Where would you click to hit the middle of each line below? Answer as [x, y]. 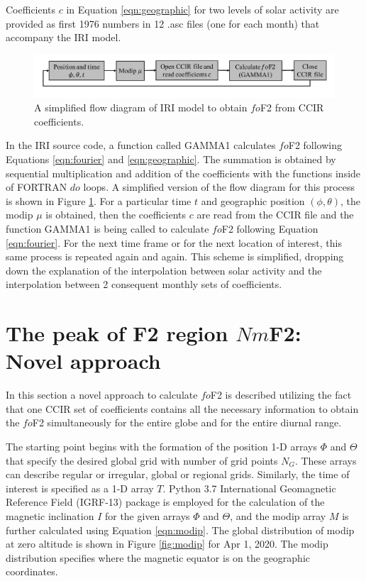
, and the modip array [278, 516]
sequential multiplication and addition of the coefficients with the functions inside [183, 173]
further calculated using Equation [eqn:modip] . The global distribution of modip [180, 530]
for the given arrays [147, 516]
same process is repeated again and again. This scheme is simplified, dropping [175, 256]
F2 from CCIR [292, 107]
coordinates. [32, 571]
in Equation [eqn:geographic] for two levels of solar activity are [203, 9]
